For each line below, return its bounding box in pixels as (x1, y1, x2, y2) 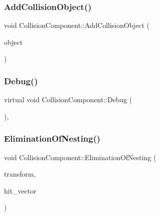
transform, (4, 169, 36, 179)
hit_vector (4, 185, 36, 196)
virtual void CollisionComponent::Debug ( (4, 94, 133, 105)
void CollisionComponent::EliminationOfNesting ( (4, 152, 157, 162)
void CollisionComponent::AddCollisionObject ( (4, 20, 150, 30)
